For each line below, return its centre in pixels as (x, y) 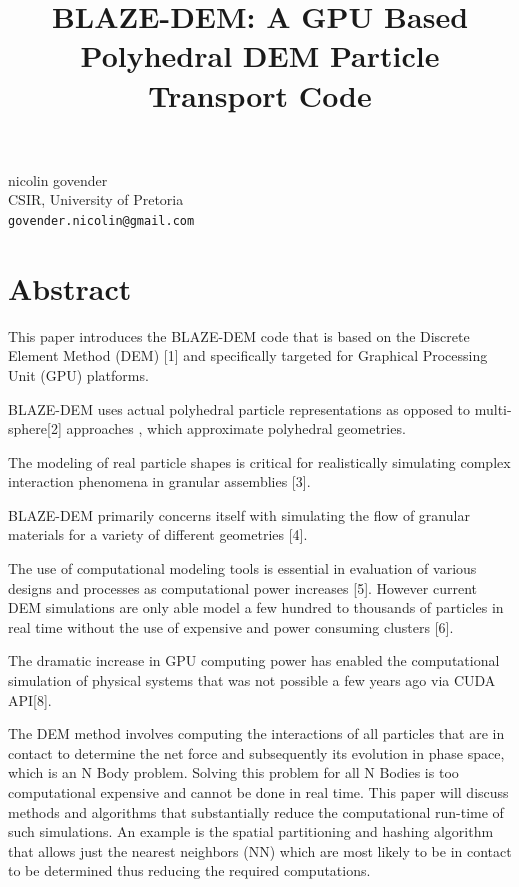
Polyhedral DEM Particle (260, 55)
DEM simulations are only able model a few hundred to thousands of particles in (256, 607)
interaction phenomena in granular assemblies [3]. (159, 481)
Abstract (70, 287)
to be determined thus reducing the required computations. (189, 870)
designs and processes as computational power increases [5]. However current (243, 587)
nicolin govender (58, 179)
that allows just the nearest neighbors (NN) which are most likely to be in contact (260, 850)
